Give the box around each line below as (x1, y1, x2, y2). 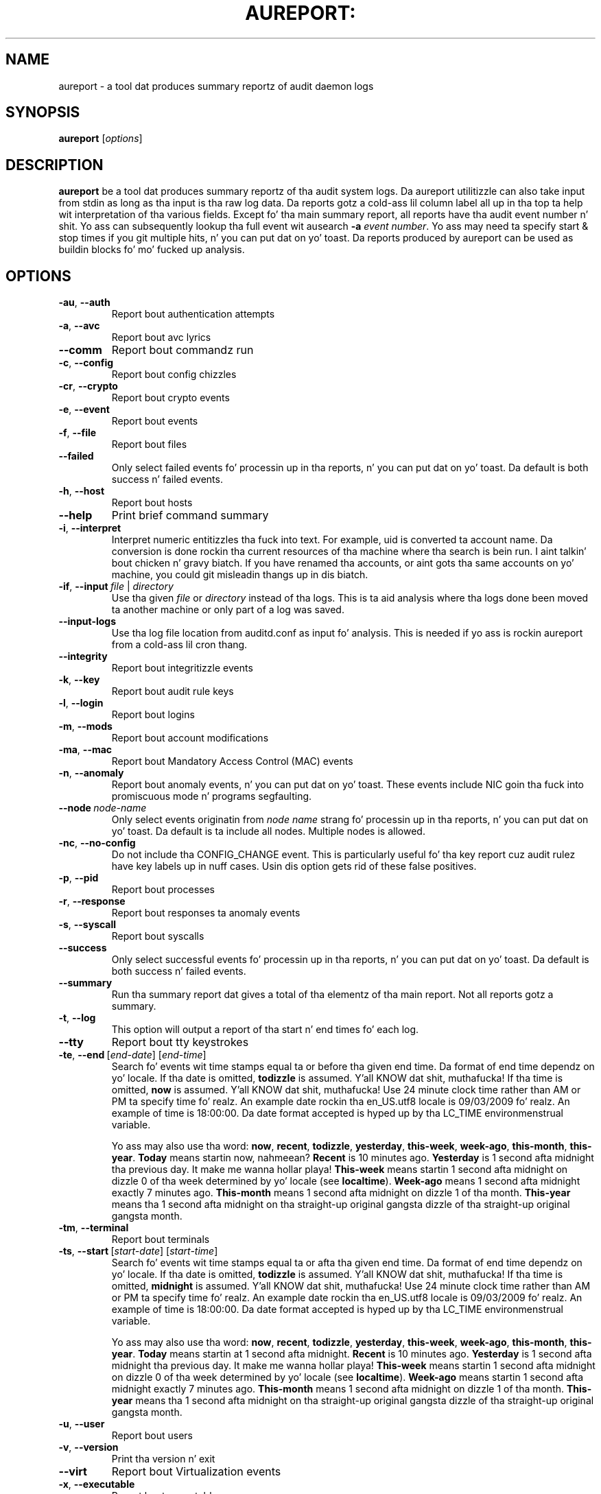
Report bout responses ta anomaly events (111, 907, 300, 919)
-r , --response (58, 895, 126, 908)
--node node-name (58, 802, 147, 814)
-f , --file (58, 427, 97, 439)
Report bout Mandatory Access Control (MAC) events (111, 755, 353, 768)
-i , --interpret (58, 522, 121, 534)
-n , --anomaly (58, 767, 124, 779)
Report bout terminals (111, 1233, 210, 1246)
